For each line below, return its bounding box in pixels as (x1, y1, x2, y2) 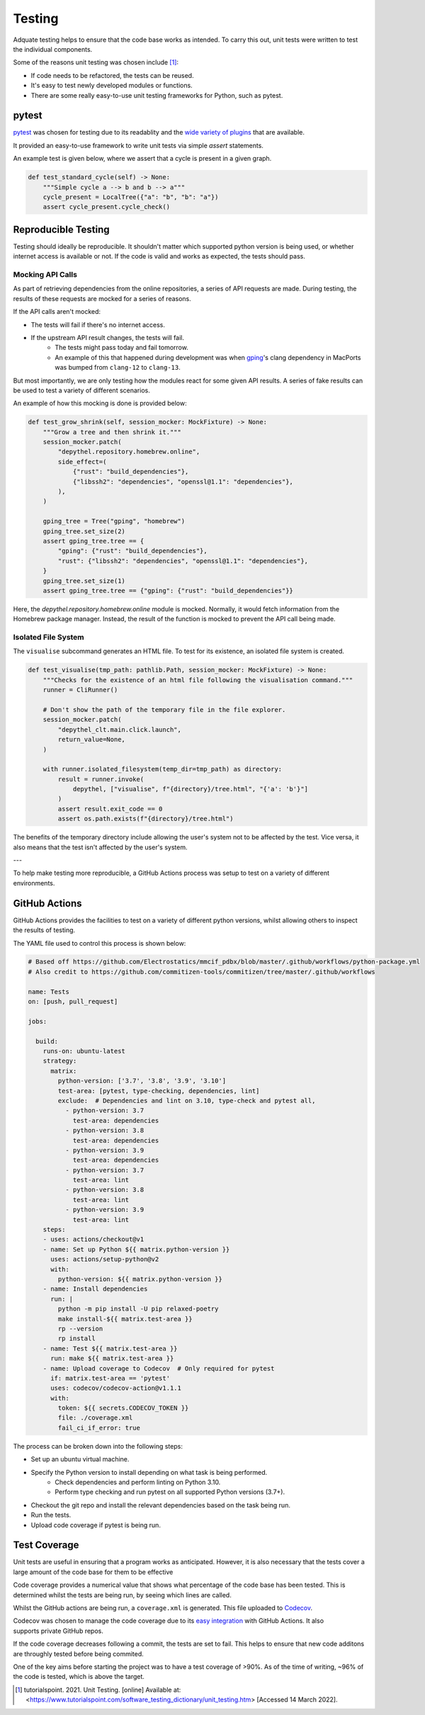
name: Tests (28, 987, 70, 995)
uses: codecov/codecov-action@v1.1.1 (50, 1384, 182, 1392)
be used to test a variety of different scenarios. (13, 386, 150, 395)
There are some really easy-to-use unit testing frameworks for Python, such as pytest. (30, 91, 283, 99)
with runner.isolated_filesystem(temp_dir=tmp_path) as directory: (42, 765, 283, 774)
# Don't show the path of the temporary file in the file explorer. (42, 706, 286, 713)
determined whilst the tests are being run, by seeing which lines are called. (13, 1590, 232, 1599)
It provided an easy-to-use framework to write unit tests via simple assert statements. (13, 141, 263, 149)
